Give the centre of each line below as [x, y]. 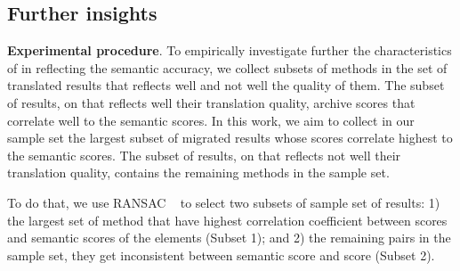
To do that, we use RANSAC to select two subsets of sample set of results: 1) [224, 202]
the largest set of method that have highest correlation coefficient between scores [227, 220]
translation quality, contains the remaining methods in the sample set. [198, 172]
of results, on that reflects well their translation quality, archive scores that [211, 102]
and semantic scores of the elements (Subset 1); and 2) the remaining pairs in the [229, 238]
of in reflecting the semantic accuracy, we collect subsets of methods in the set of [227, 67]
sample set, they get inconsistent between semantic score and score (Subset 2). [221, 255]
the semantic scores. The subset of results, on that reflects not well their [204, 155]
